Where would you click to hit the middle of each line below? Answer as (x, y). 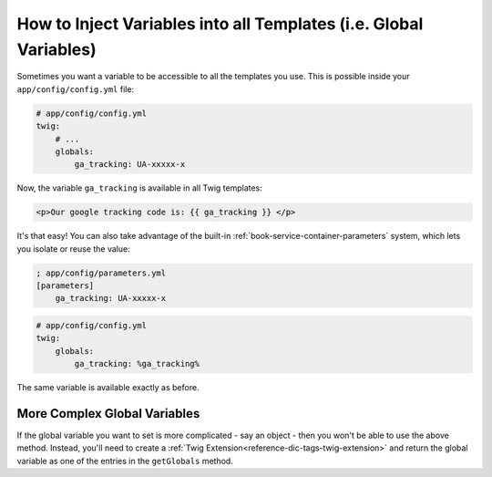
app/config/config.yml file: (76, 89)
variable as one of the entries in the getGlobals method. (125, 461)
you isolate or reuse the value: (74, 249)
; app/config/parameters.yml (101, 273)
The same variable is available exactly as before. (108, 388)
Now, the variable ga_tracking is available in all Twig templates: (140, 188)
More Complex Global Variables (108, 414)
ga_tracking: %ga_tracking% (137, 364)
